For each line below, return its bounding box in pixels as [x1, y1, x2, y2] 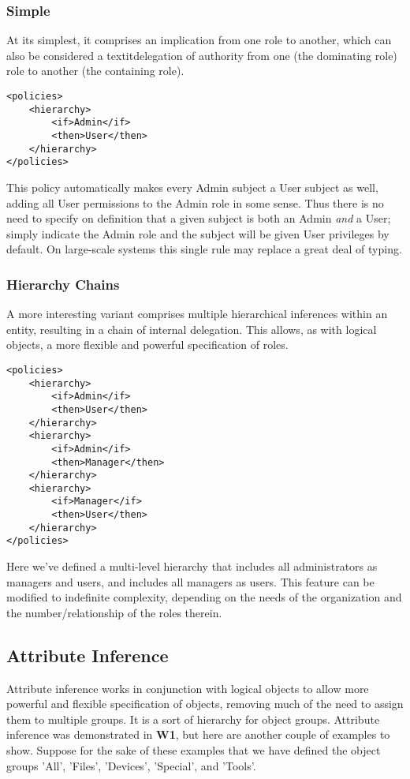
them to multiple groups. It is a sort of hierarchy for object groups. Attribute [6, 710, 380, 727]
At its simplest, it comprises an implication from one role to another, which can [6, 32, 392, 48]
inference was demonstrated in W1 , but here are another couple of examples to [6, 726, 390, 743]
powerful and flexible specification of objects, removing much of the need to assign [6, 695, 404, 712]
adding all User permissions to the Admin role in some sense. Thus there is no [6, 194, 384, 211]
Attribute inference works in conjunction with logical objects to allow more [6, 680, 369, 696]
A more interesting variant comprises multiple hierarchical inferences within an [6, 305, 388, 322]
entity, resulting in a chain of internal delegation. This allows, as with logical [6, 320, 377, 337]
